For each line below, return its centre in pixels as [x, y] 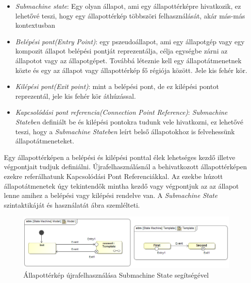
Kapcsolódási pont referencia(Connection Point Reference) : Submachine [121, 112]
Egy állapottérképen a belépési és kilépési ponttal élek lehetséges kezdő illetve [120, 157]
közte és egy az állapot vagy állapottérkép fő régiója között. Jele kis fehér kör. [131, 70]
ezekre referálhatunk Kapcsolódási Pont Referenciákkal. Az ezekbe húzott [114, 176]
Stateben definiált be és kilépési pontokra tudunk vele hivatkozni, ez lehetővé [129, 121]
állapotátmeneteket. [45, 141]
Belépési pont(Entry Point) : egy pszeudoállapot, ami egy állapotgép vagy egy [130, 41]
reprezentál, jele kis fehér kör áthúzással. [75, 96]
